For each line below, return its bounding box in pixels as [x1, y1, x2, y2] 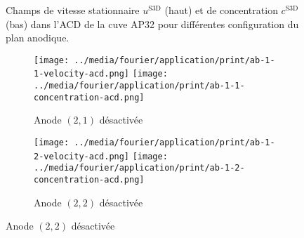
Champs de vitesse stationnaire [6, 3, 140, 17]
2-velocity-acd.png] [34, 151, 130, 161]
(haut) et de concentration [164, 3, 278, 17]
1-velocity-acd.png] [34, 69, 130, 79]
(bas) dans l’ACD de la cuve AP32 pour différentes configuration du [6, 16, 299, 31]
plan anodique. [6, 30, 70, 45]
